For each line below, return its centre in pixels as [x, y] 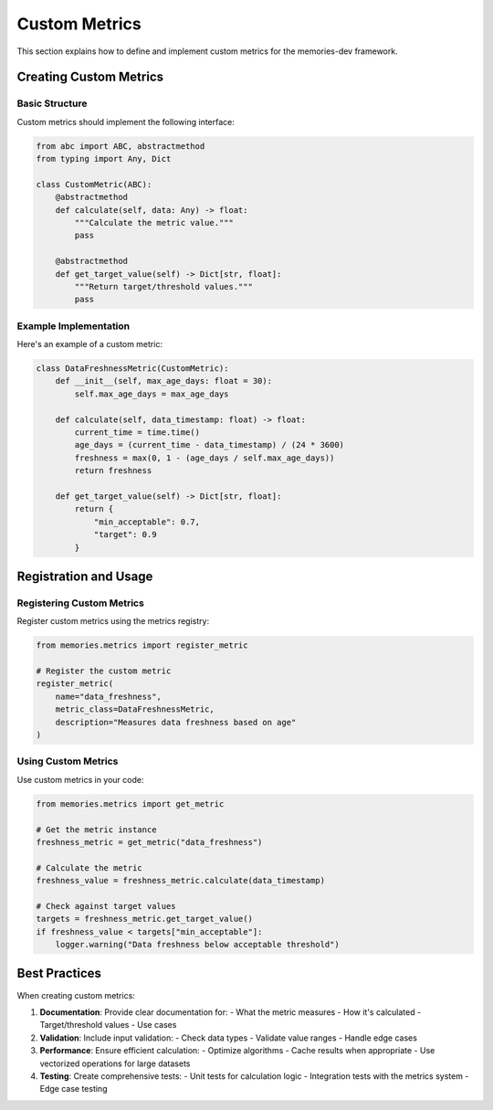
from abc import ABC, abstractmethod [121, 146]
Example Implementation [73, 326]
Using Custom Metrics [68, 761]
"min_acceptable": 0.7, [147, 522]
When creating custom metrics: [76, 995]
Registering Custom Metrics [81, 603]
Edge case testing [73, 1089]
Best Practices [59, 973]
